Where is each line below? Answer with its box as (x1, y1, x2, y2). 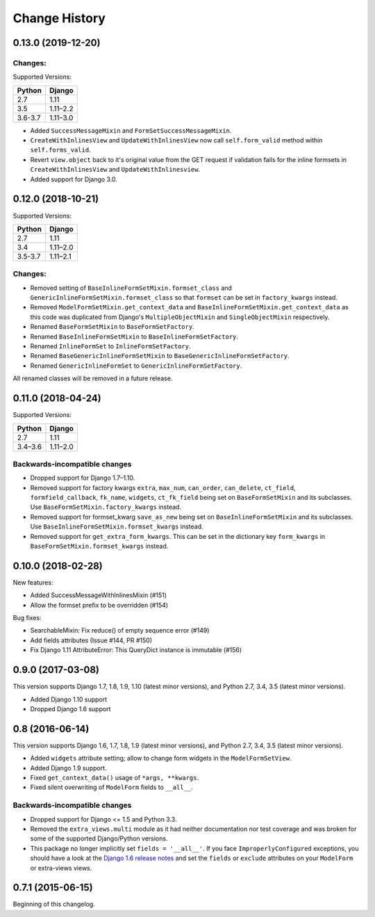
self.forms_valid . (30, 146, 91, 154)
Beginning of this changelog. (12, 900, 95, 909)
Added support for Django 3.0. (30, 175, 118, 184)
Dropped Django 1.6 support (30, 704, 111, 713)
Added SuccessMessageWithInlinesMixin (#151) (30, 591, 167, 599)
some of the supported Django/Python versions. (30, 834, 168, 843)
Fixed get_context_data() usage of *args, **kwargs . (30, 774, 199, 782)
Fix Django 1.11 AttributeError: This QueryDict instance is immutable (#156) (30, 646, 242, 654)
